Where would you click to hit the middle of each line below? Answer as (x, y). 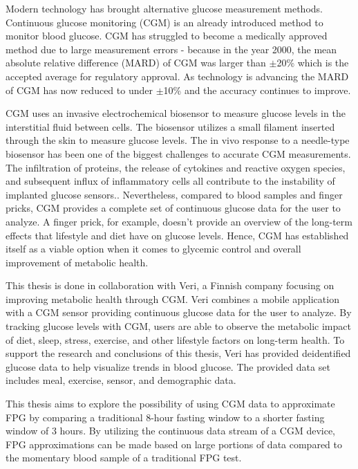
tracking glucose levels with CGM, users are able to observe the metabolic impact (178, 326)
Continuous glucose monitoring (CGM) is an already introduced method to (164, 22)
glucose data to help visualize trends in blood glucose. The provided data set (168, 366)
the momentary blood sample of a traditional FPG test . (124, 458)
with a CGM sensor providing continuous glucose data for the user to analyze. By (179, 312)
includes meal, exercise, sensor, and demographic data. (121, 380)
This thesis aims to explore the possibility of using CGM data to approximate (170, 404)
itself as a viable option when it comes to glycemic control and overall (153, 249)
